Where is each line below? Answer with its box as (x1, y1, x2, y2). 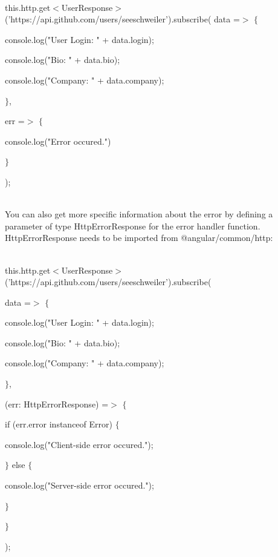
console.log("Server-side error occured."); (5, 479, 154, 492)
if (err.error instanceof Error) (5, 418, 112, 430)
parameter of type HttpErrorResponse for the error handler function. (5, 219, 260, 232)
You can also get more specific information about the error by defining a (5, 208, 273, 220)
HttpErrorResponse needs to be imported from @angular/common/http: (5, 231, 273, 244)
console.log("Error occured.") (5, 134, 111, 147)
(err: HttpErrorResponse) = (5, 397, 109, 410)
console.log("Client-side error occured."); (5, 438, 154, 450)
